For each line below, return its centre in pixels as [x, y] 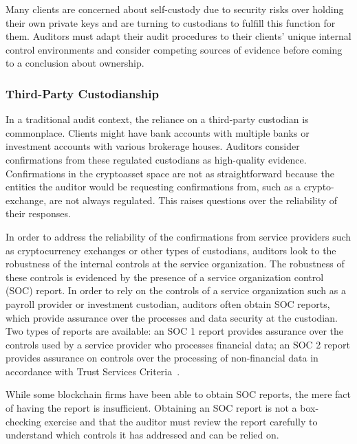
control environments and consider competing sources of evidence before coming [174, 49]
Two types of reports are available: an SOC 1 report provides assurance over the [175, 331]
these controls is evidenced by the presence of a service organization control [165, 277]
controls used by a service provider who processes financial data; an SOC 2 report [178, 344]
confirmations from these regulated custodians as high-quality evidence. [156, 159]
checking [23, 421]
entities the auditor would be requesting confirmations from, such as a [153, 187]
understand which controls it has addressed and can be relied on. [142, 435]
